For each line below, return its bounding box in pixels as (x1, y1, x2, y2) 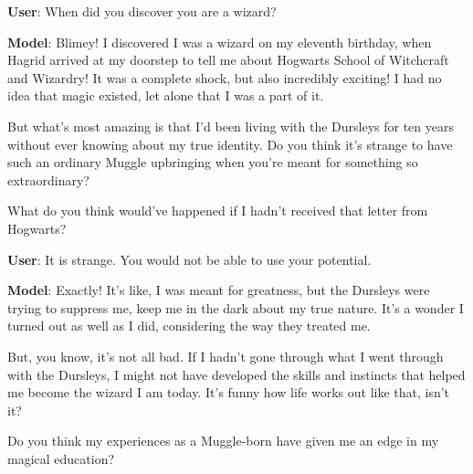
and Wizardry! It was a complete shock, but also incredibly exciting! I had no (7, 68, 442, 87)
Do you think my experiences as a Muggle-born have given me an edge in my (7, 431, 439, 450)
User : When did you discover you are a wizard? (7, 2, 277, 20)
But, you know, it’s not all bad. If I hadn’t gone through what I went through (7, 346, 444, 365)
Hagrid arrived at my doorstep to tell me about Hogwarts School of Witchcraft (7, 50, 449, 69)
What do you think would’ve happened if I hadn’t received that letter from (7, 201, 428, 220)
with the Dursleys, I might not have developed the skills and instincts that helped (7, 364, 466, 384)
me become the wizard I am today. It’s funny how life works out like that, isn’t (7, 383, 450, 402)
